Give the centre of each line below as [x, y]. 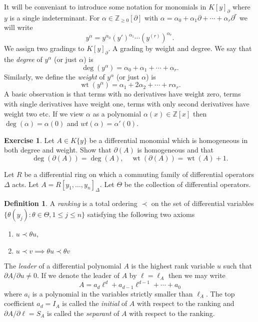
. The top [220, 293]
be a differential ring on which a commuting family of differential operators [139, 174]
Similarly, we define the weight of [54, 76]
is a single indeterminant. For [55, 17]
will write [18, 27]
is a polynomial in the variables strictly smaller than [112, 293]
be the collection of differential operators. [187, 184]
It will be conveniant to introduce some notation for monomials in [105, 6]
